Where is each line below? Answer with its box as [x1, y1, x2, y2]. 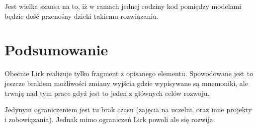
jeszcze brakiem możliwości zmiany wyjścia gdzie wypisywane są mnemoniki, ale [4, 78, 248, 88]
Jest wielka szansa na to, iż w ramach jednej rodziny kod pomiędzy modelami [4, 1, 242, 11]
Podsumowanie [4, 40, 108, 60]
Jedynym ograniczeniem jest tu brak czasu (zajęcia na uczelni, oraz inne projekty [4, 104, 252, 115]
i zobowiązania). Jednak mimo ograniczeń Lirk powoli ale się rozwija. [4, 114, 215, 124]
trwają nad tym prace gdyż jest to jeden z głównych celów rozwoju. [4, 87, 210, 98]
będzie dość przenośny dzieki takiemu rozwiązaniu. [4, 10, 159, 21]
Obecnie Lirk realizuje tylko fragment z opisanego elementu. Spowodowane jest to [4, 68, 254, 79]
